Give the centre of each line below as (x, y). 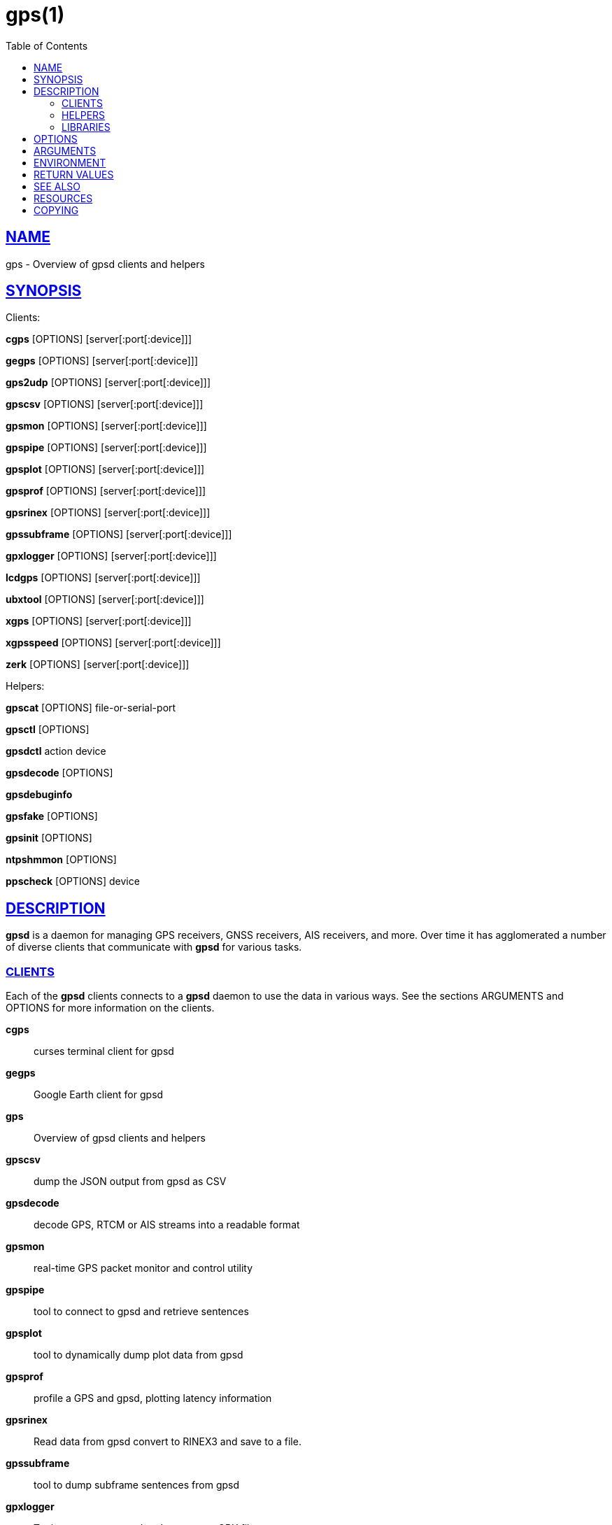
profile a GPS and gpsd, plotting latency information (153, 1398)
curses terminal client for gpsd (104, 1051)
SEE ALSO (57, 186)
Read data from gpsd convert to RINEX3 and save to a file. (168, 1442)
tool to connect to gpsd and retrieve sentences (141, 1312)
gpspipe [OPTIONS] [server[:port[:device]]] (106, 448)
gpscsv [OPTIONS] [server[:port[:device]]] (105, 404)
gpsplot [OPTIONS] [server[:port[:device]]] (105, 469)
